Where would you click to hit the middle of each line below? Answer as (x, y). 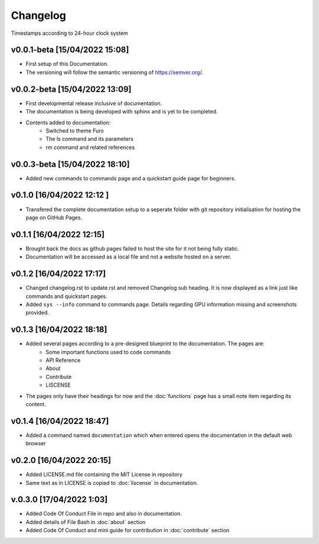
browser (36, 443)
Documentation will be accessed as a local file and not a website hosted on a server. (128, 257)
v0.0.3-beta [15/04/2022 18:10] (70, 164)
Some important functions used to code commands (108, 352)
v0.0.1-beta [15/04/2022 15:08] (70, 50)
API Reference (63, 360)
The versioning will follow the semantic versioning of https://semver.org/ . (114, 72)
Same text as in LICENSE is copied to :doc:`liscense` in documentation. (112, 483)
